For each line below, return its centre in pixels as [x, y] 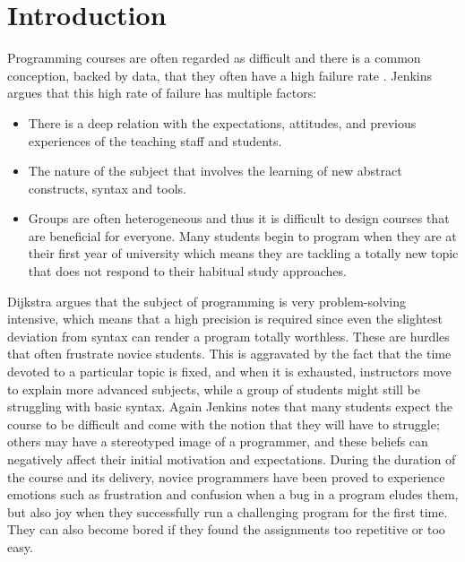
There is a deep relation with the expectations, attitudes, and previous [222, 122]
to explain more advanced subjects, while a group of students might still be [214, 389]
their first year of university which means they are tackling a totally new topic [243, 253]
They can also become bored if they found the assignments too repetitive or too [226, 529]
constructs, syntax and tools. [107, 188]
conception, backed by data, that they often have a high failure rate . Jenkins [220, 75]
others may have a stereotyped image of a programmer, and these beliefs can [218, 441]
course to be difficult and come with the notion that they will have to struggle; [224, 424]
